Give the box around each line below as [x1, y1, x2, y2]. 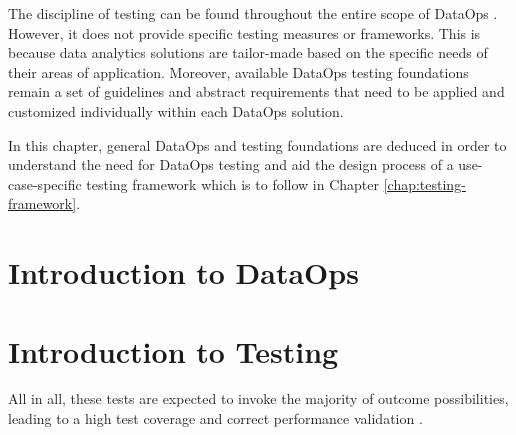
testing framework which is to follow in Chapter [86, 173, 379, 194]
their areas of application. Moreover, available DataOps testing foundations [8, 61, 469, 82]
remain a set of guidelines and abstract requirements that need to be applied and [8, 81, 505, 102]
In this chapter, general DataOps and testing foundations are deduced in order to [8, 134, 507, 155]
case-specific [8, 173, 82, 194]
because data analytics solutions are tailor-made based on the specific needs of [8, 42, 488, 63]
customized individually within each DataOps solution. [8, 100, 344, 121]
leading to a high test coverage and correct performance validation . [8, 408, 423, 429]
